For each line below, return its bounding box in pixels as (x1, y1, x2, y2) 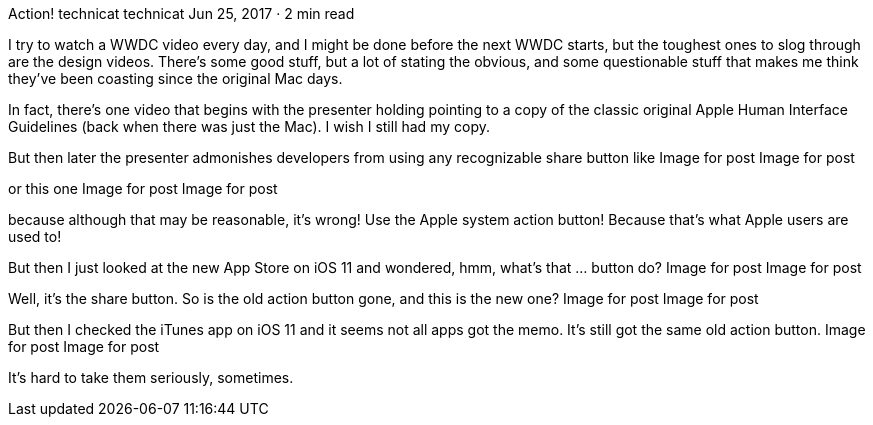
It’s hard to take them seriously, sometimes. (8, 369, 294, 386)
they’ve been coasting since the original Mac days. (8, 70, 343, 87)
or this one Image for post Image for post (8, 180, 278, 197)
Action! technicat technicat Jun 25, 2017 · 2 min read (8, 5, 355, 22)
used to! (8, 228, 62, 245)
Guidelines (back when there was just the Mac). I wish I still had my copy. (8, 118, 490, 135)
